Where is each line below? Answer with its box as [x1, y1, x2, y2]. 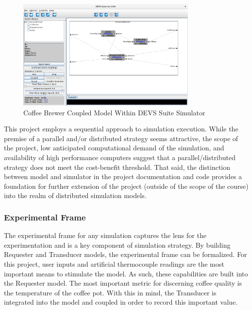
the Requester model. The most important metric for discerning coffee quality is [4, 278, 242, 288]
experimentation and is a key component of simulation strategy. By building [4, 239, 231, 250]
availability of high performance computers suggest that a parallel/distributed [4, 152, 235, 162]
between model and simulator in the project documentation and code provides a [4, 171, 242, 182]
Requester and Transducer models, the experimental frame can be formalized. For [4, 249, 247, 259]
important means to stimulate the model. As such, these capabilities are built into [4, 268, 248, 278]
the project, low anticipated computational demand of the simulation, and [4, 143, 224, 153]
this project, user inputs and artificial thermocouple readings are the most [4, 258, 224, 269]
